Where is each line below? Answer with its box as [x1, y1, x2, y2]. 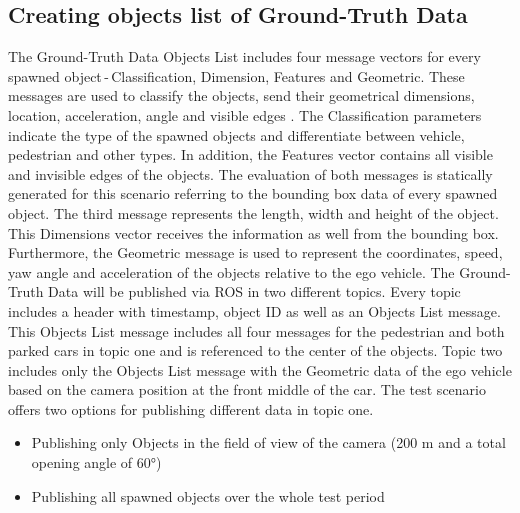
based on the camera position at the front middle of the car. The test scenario [8, 379, 486, 400]
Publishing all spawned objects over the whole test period [31, 485, 385, 506]
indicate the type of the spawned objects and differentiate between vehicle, [8, 124, 465, 145]
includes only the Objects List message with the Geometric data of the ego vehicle [8, 359, 512, 380]
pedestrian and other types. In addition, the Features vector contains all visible [8, 144, 493, 165]
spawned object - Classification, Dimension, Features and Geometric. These [8, 65, 465, 86]
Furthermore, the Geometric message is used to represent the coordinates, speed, [8, 242, 503, 263]
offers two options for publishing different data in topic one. [8, 398, 374, 419]
